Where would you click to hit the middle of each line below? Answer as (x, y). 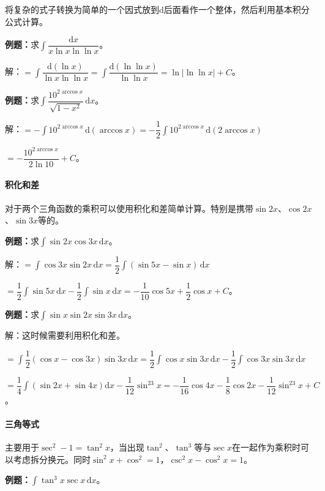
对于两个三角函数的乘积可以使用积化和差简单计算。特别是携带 (129, 208)
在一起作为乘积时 (266, 447)
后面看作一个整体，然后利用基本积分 (237, 9)
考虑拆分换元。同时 (52, 459)
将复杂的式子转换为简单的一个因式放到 (82, 9)
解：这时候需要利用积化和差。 (65, 335)
